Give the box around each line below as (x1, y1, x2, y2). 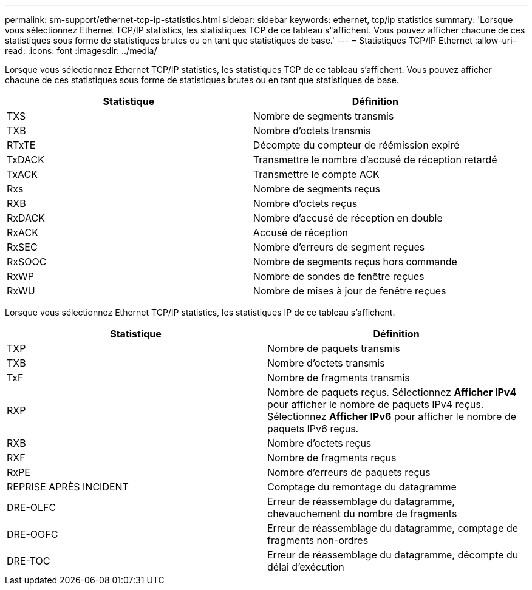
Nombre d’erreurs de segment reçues (253, 241, 425, 253)
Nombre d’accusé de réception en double (253, 212, 443, 224)
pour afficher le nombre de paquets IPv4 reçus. (267, 398, 484, 410)
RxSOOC (7, 256, 47, 268)
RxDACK (7, 212, 45, 224)
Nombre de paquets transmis (267, 342, 400, 354)
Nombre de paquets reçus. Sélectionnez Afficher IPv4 (267, 386, 517, 398)
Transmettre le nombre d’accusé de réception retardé (253, 154, 497, 166)
